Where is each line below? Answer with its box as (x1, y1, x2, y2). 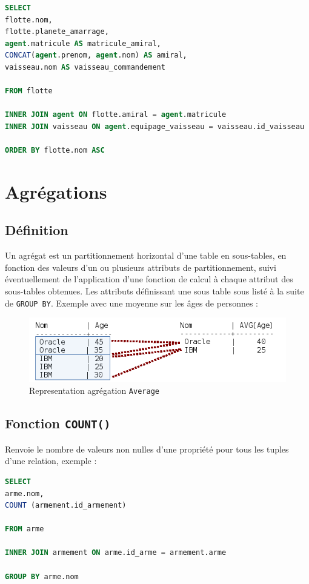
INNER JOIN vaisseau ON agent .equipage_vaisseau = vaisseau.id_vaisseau (5, 122, 305, 131)
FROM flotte (5, 87, 53, 96)
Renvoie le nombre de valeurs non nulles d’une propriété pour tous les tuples (5, 442, 289, 455)
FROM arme (5, 525, 44, 534)
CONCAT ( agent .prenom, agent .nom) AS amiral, (5, 51, 187, 60)
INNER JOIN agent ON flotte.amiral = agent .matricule (5, 110, 227, 119)
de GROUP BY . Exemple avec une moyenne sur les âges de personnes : (5, 296, 258, 309)
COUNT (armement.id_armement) (5, 501, 127, 510)
